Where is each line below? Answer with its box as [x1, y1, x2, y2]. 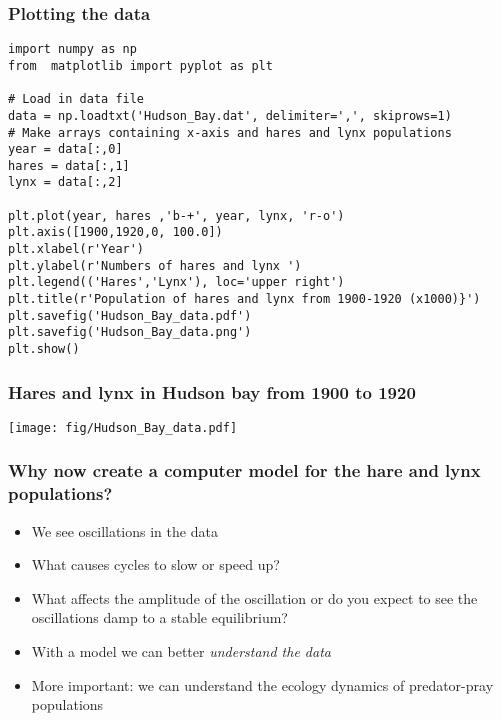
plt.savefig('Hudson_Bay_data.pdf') [8, 308, 252, 323]
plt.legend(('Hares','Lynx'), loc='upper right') [8, 275, 345, 290]
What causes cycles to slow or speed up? [31, 554, 280, 575]
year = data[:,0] [8, 142, 123, 157]
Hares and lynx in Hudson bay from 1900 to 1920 [8, 379, 416, 404]
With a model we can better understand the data [31, 641, 331, 662]
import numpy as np [8, 42, 137, 57]
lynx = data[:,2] [8, 175, 123, 190]
